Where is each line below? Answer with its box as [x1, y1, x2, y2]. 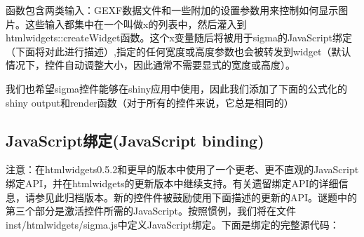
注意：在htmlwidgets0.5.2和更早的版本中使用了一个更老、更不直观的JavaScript [6, 162, 359, 177]
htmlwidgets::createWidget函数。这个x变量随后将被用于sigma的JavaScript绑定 [6, 30, 352, 45]
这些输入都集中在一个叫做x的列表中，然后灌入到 [25, 16, 247, 31]
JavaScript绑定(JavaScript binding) [6, 129, 264, 151]
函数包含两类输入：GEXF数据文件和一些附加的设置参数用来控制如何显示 [6, 3, 339, 17]
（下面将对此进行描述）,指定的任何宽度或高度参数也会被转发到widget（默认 [6, 43, 351, 58]
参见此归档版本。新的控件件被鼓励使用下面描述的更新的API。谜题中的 [34, 189, 358, 204]
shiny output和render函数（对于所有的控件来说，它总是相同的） [6, 95, 294, 109]
